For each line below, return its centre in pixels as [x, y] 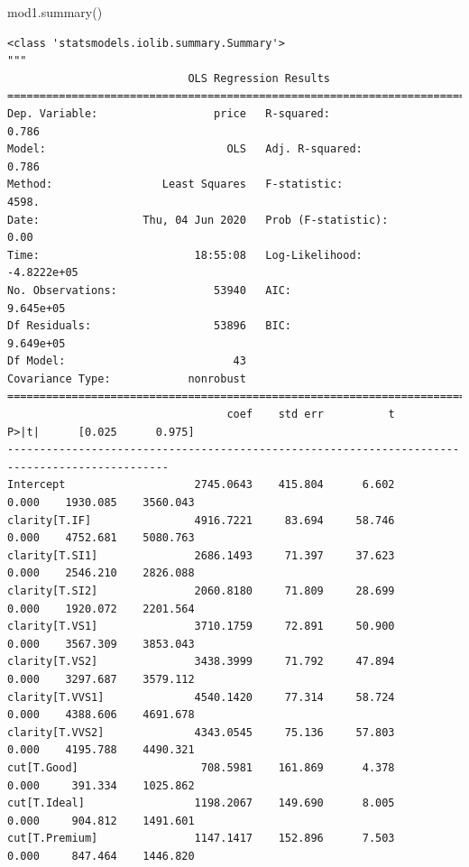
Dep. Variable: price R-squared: [169, 113]
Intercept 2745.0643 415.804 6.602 [201, 485]
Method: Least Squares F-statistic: [175, 184]
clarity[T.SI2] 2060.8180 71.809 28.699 [201, 591]
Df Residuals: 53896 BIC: [149, 326]
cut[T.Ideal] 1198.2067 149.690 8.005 [201, 803]
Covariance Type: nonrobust [127, 378]
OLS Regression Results [259, 78]
